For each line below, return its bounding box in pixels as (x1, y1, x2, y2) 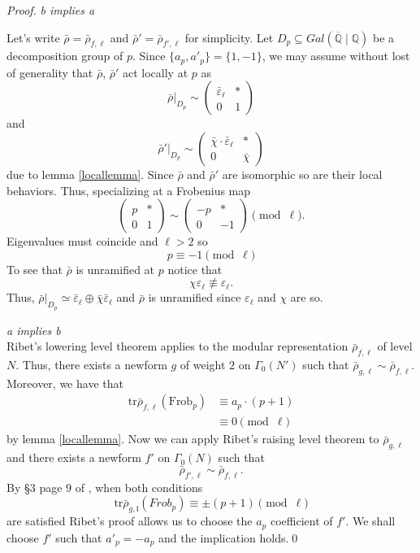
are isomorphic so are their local (222, 166, 383, 183)
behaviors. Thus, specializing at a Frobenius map (6, 181, 251, 198)
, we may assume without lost (262, 47, 410, 64)
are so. (290, 289, 323, 306)
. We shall (345, 512, 396, 529)
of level (377, 337, 413, 355)
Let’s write (6, 28, 60, 46)
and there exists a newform (6, 449, 141, 466)
